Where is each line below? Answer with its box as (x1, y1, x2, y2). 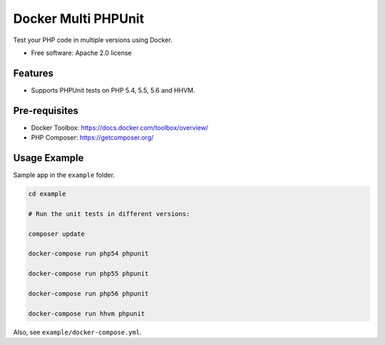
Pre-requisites (13, 104, 78, 117)
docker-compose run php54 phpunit (28, 249, 149, 258)
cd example (28, 190, 66, 198)
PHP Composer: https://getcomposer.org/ (31, 133, 154, 142)
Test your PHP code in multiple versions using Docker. (13, 36, 173, 44)
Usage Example (13, 152, 84, 164)
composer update (28, 230, 86, 238)
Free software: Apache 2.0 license (31, 48, 132, 57)
